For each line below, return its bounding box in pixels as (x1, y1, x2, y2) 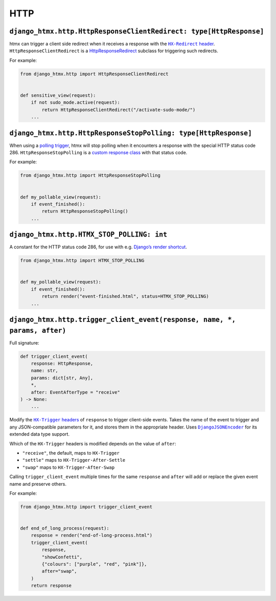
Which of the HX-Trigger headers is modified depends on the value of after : (9, 440, 176, 446)
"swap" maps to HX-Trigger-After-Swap (22, 464, 115, 470)
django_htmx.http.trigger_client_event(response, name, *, (9, 315, 236, 324)
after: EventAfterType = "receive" (31, 389, 120, 395)
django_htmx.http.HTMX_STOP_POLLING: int (9, 230, 168, 239)
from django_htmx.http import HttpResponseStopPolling (20, 173, 160, 179)
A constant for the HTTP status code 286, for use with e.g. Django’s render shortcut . (9, 244, 188, 250)
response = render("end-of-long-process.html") (31, 532, 153, 539)
